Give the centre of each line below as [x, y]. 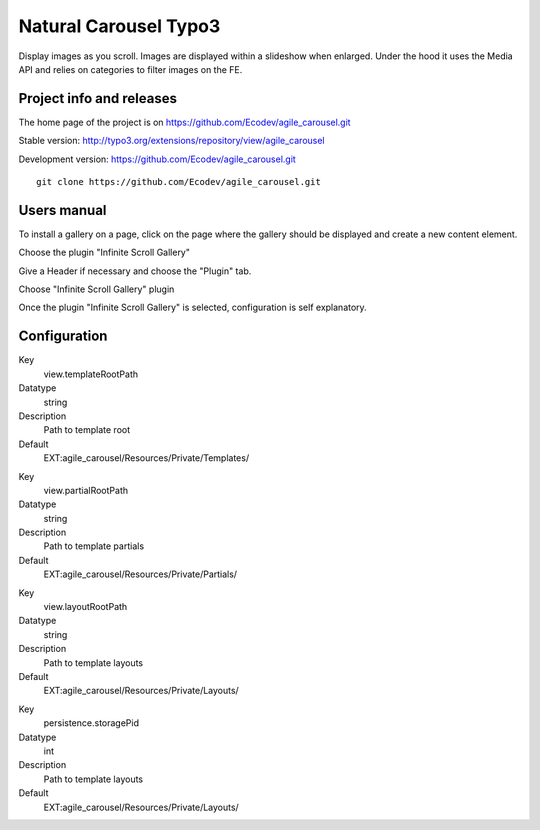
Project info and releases [97, 98]
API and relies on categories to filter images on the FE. [130, 69]
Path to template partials [94, 546]
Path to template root [87, 430]
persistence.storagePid [91, 723]
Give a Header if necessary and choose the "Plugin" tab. [135, 271]
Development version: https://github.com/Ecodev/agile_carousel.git [157, 159]
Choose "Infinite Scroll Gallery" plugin [96, 289]
